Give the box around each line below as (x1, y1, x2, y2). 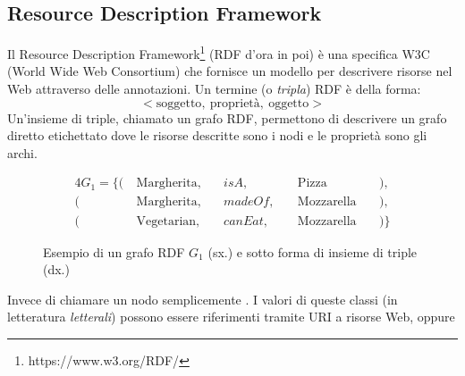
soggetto (156, 96, 202, 110)
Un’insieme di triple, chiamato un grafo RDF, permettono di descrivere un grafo (7, 108, 447, 127)
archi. (7, 143, 38, 162)
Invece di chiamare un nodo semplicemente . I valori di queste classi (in (7, 289, 398, 308)
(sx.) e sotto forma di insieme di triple (207, 242, 418, 261)
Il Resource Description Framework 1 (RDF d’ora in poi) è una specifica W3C (7, 42, 430, 63)
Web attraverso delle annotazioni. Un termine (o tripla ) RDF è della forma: (7, 79, 421, 98)
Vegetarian (136, 214, 197, 228)
